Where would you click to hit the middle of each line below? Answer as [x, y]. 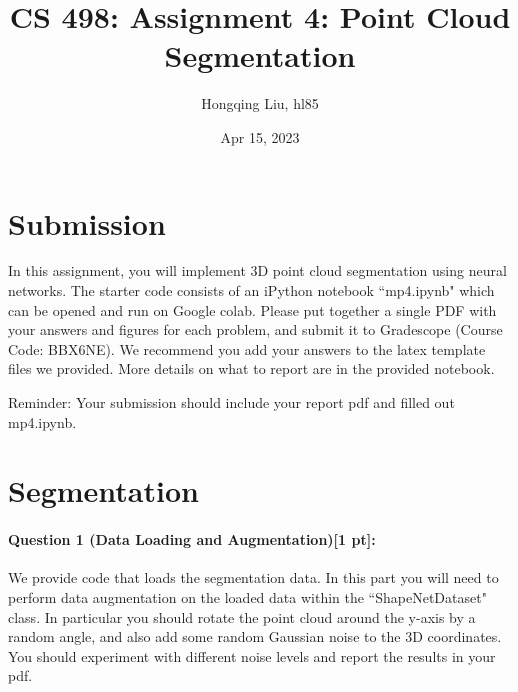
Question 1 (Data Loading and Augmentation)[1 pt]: [192, 539]
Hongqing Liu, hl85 [260, 103]
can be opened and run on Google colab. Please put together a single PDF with [252, 309]
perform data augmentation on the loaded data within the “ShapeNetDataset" [247, 596]
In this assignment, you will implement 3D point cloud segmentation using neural [257, 270]
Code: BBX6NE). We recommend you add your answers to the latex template [247, 348]
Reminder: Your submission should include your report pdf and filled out [231, 402]
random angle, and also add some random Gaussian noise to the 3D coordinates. [255, 636]
